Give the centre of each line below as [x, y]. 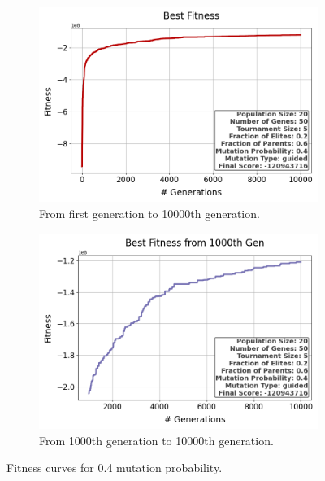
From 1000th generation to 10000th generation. [156, 440]
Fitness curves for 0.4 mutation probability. [115, 468]
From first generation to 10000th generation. [149, 213]
